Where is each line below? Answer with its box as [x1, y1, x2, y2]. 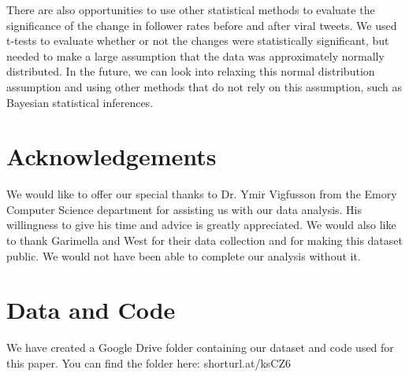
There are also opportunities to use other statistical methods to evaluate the [6, 2, 375, 17]
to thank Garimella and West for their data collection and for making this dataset [6, 232, 403, 249]
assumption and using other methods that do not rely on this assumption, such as [6, 78, 403, 94]
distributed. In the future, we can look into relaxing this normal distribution [6, 63, 375, 79]
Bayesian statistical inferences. [6, 94, 154, 110]
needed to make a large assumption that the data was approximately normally [6, 47, 385, 64]
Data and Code [6, 294, 176, 326]
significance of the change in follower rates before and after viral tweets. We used [6, 17, 397, 33]
